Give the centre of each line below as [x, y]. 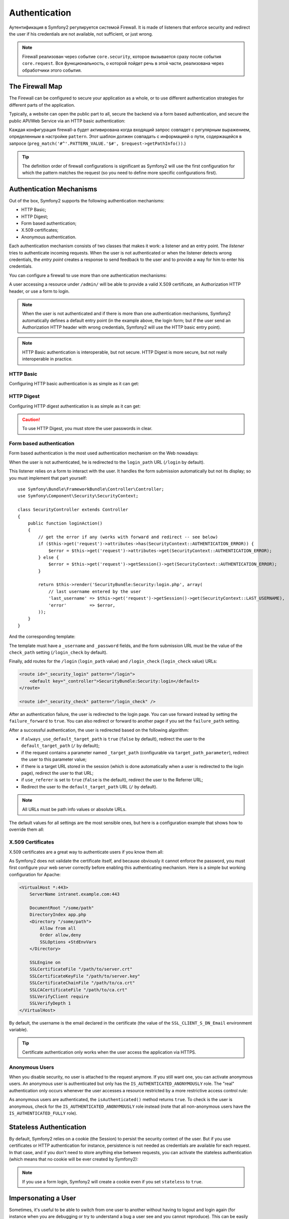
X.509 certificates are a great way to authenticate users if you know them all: [86, 852]
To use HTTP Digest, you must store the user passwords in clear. [87, 429]
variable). [19, 1030]
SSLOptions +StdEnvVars [68, 942]
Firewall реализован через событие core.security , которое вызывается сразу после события [122, 57]
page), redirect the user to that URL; [57, 773]
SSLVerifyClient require [59, 996]
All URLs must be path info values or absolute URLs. [74, 809]
